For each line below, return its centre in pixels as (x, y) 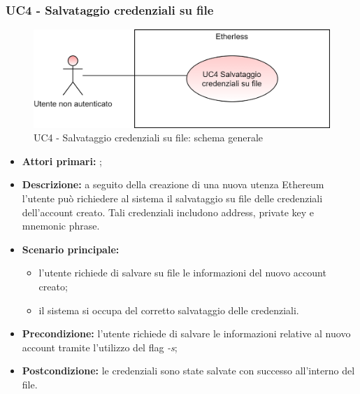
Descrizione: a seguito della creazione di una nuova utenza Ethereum (173, 184)
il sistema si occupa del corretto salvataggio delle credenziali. (169, 310)
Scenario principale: (71, 249)
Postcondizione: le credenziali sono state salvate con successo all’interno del (188, 371)
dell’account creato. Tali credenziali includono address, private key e (168, 212)
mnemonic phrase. (61, 226)
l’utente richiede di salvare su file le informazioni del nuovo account (182, 273)
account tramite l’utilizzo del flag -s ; (100, 347)
